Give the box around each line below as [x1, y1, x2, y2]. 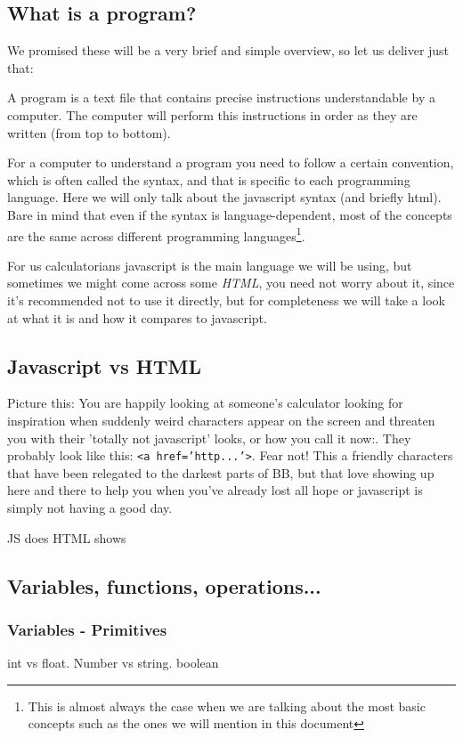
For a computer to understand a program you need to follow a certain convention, [7, 153, 454, 172]
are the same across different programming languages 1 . [7, 223, 305, 245]
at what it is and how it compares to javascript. [7, 308, 267, 327]
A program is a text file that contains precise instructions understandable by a [7, 88, 435, 107]
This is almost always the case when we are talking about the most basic [28, 696, 426, 715]
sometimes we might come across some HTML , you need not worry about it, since [7, 273, 455, 292]
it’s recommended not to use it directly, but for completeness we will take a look [7, 290, 445, 309]
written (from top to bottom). [7, 123, 171, 142]
